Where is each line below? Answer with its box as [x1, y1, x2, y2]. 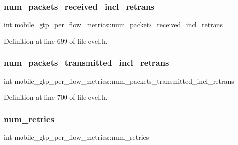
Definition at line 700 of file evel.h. [4, 92, 108, 102]
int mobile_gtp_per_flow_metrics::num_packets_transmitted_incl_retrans [4, 75, 234, 86]
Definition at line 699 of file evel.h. [4, 36, 108, 46]
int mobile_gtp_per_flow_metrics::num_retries [4, 132, 149, 142]
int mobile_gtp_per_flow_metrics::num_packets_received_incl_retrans [4, 19, 223, 30]
